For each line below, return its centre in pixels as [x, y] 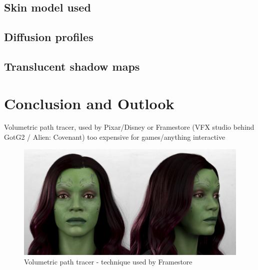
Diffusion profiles [49, 37]
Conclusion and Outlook [89, 103]
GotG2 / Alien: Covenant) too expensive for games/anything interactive [115, 137]
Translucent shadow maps [72, 66]
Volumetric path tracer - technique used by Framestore [108, 262]
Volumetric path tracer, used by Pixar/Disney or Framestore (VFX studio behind [129, 127]
